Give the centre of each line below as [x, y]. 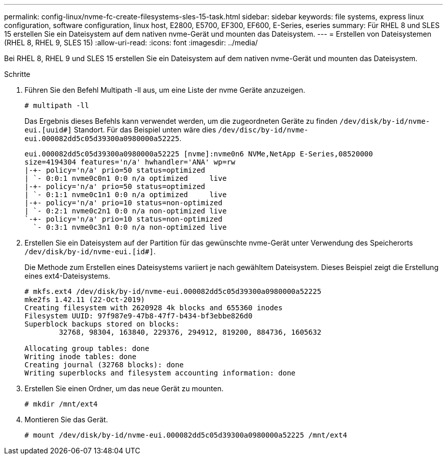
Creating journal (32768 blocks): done [104, 365]
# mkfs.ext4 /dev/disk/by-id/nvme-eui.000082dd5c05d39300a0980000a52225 [173, 291]
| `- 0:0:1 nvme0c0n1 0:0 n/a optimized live [126, 178]
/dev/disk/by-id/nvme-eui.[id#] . [90, 251]
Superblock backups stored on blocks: [102, 324]
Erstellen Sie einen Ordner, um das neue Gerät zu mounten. [124, 388]
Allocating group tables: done [87, 348]
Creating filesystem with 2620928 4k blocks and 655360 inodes [154, 308]
